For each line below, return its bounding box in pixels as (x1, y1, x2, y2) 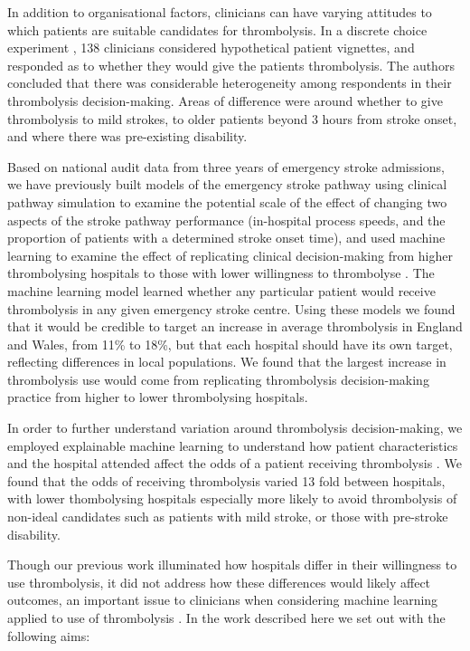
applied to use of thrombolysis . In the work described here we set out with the (7, 608, 446, 627)
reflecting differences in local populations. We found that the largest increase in (7, 352, 446, 371)
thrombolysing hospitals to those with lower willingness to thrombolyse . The (7, 263, 435, 282)
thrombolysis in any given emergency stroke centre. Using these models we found (7, 299, 456, 318)
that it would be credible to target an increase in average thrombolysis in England (7, 317, 463, 336)
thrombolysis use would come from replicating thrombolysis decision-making (7, 369, 429, 388)
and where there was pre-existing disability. (7, 127, 248, 146)
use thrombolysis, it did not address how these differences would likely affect (7, 572, 431, 591)
